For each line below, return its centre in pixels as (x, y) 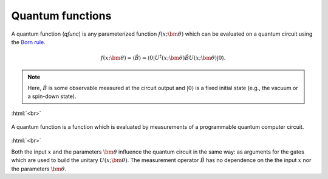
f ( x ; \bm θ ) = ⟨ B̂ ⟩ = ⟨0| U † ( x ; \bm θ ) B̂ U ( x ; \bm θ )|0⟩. (163, 57)
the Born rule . (28, 42)
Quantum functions (61, 16)
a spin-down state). (52, 96)
